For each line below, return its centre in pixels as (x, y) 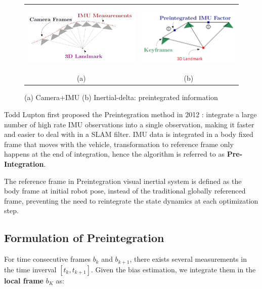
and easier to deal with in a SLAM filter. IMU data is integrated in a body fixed (129, 134)
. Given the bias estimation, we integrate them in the (173, 269)
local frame (24, 280)
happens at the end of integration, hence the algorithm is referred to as (114, 154)
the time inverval (30, 269)
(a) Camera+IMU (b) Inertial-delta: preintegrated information (121, 97)
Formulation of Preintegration (84, 238)
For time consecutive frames (48, 259)
